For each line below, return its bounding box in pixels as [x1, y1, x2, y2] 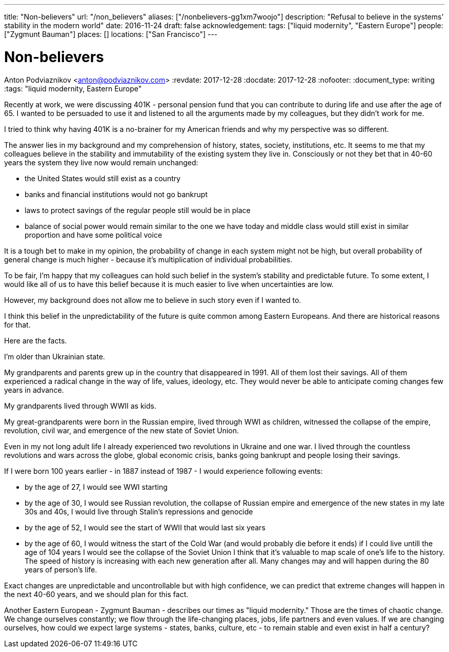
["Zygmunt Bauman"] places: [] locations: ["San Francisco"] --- [4, 30, 218, 39]
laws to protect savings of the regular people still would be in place [25, 205, 251, 215]
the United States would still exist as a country [25, 174, 181, 183]
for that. [4, 320, 31, 329]
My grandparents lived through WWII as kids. [4, 401, 156, 410]
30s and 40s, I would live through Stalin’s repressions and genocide [25, 507, 253, 516]
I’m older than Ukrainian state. [4, 352, 105, 361]
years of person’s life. [25, 565, 97, 574]
